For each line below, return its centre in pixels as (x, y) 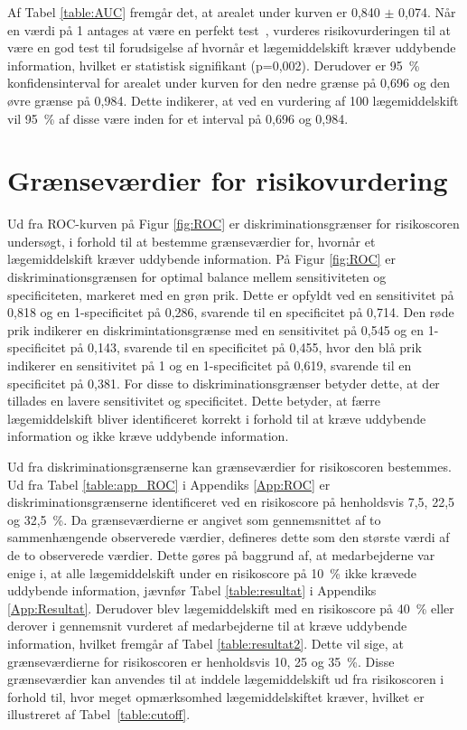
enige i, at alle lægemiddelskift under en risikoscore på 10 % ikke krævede (212, 572)
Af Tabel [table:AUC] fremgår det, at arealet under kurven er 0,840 (194, 12)
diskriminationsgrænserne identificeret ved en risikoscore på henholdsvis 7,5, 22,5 (231, 502)
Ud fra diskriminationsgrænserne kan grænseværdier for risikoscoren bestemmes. (229, 466)
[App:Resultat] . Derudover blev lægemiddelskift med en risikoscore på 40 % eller (231, 608)
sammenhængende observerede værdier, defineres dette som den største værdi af (229, 537)
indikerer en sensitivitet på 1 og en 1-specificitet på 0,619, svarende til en (210, 365)
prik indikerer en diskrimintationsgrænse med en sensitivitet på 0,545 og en (216, 329)
